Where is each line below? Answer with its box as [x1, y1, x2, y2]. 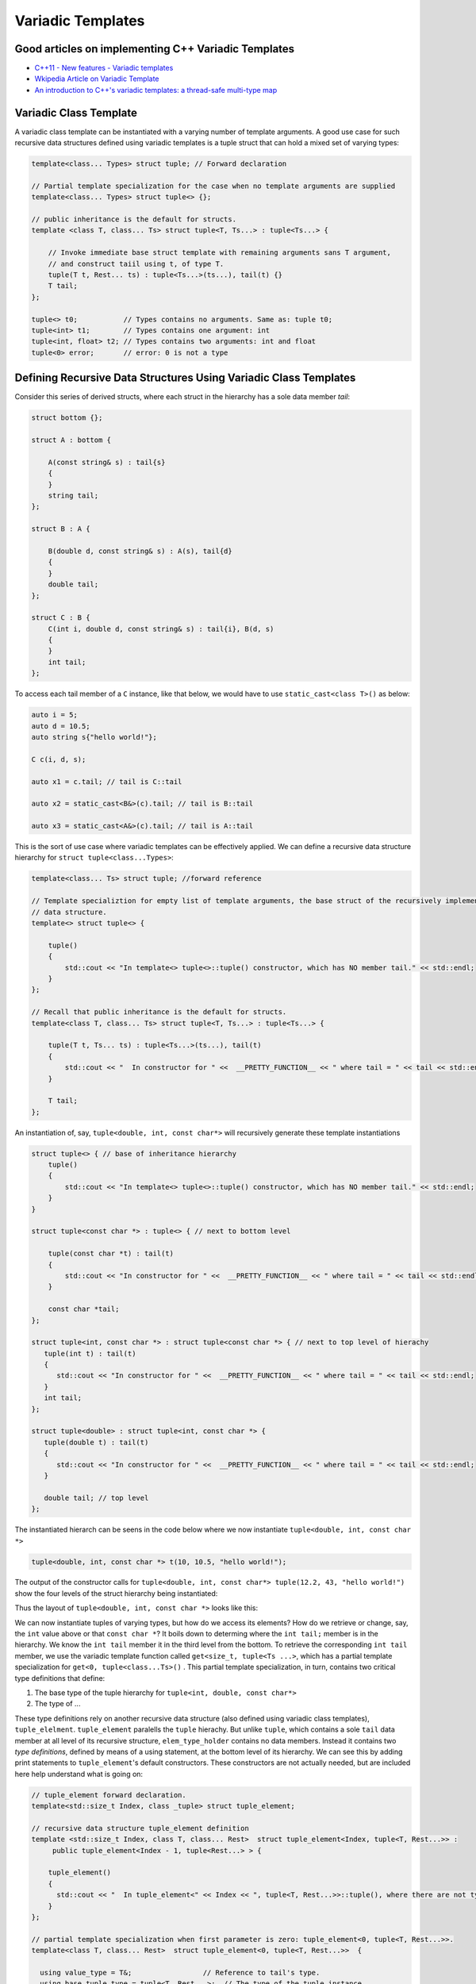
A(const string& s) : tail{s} [48, 457, 166, 467]
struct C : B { [31, 613, 90, 622]
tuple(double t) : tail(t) [44, 1437, 149, 1447]
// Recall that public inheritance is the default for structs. [31, 1008, 287, 1017]
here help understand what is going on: [14, 1769, 143, 1778]
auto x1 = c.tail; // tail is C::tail [31, 777, 182, 786]
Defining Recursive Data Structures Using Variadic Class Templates [14, 371, 356, 385]
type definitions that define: [14, 1673, 106, 1682]
